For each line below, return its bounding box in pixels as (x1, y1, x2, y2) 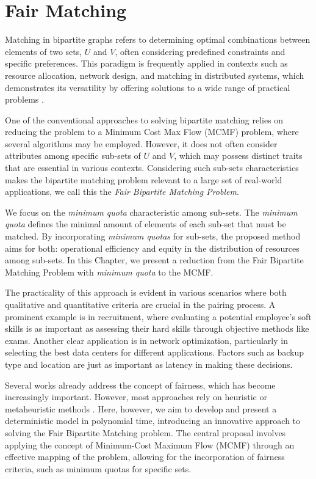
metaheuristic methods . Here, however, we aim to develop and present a (5, 402, 277, 415)
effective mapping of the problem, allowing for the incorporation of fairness (5, 450, 285, 463)
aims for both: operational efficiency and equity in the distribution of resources (5, 241, 300, 254)
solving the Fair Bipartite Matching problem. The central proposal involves (5, 426, 286, 439)
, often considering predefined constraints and (115, 45, 285, 57)
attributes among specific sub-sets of (5, 149, 141, 162)
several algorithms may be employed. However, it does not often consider (5, 137, 278, 150)
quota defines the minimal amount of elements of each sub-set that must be (5, 218, 286, 230)
